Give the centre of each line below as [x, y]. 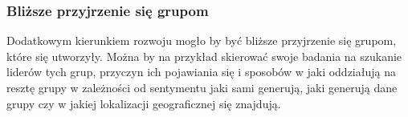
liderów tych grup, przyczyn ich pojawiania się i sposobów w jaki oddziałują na [201, 72]
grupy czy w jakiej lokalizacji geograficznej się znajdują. [144, 103]
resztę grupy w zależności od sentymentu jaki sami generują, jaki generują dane [202, 87]
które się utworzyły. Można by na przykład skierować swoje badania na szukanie [204, 56]
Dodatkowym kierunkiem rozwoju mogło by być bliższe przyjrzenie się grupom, [202, 40]
